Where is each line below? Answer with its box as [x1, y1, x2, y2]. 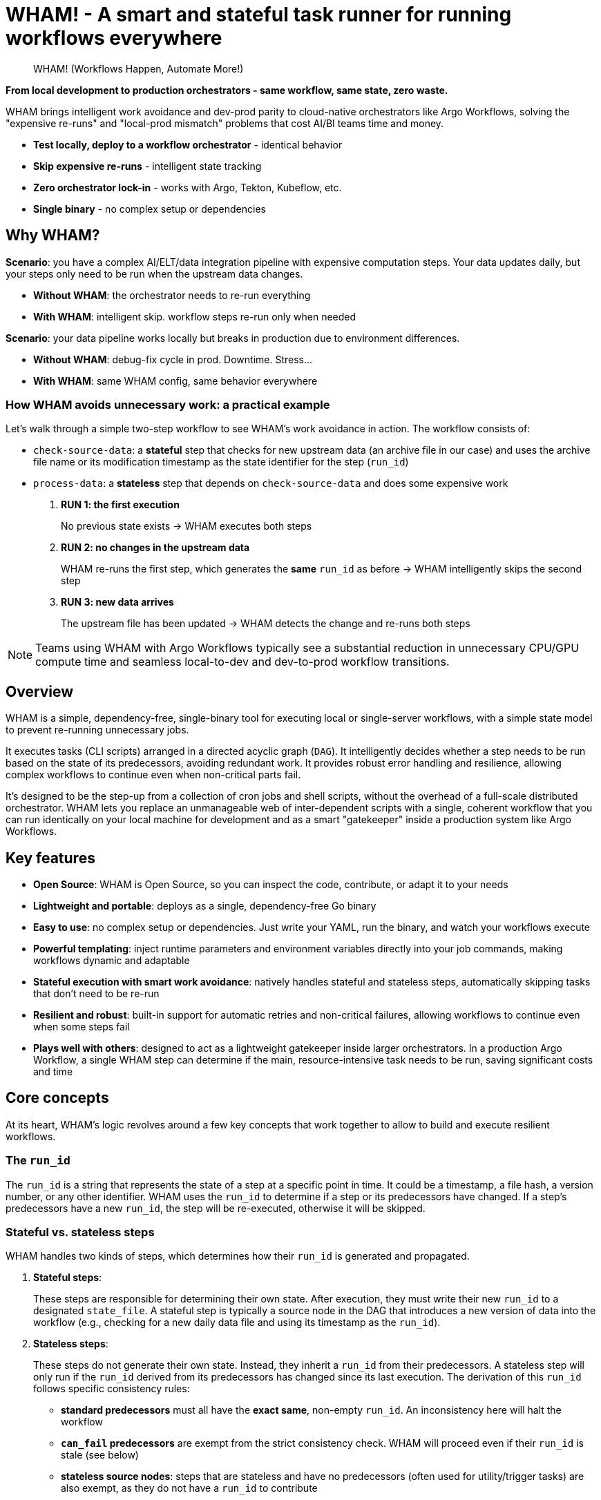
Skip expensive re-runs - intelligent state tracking [33, 160, 262, 172]
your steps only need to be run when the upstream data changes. [6, 267, 303, 280]
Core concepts [6, 1089, 109, 1107]
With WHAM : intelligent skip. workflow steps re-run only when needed [33, 310, 356, 323]
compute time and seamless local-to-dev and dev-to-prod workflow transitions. [35, 655, 450, 669]
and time [33, 1066, 73, 1078]
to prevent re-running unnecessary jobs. [6, 724, 189, 736]
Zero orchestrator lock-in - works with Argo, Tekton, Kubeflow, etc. [33, 181, 342, 193]
